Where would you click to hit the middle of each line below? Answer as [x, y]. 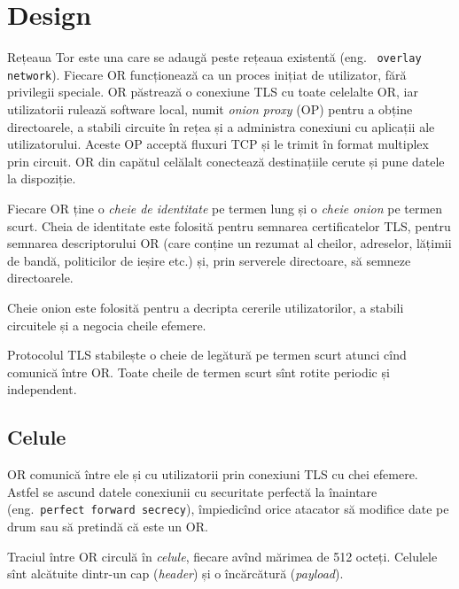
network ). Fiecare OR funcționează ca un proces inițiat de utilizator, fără [207, 74]
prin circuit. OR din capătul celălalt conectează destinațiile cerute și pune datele [226, 161]
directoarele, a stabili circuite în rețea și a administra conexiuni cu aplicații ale [221, 126]
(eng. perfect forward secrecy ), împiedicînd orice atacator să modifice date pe [228, 509]
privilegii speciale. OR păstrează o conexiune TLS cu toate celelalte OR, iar [213, 92]
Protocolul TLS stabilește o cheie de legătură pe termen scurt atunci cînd [207, 355]
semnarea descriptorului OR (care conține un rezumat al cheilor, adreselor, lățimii [229, 243]
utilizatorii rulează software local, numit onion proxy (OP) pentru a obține [210, 109]
